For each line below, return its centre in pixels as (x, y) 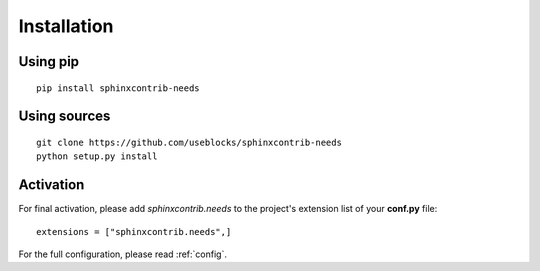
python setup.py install (97, 156)
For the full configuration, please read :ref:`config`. (122, 254)
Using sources (64, 116)
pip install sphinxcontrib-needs (118, 88)
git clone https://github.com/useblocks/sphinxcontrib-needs (189, 142)
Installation (66, 26)
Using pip (49, 61)
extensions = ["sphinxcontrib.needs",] (134, 231)
